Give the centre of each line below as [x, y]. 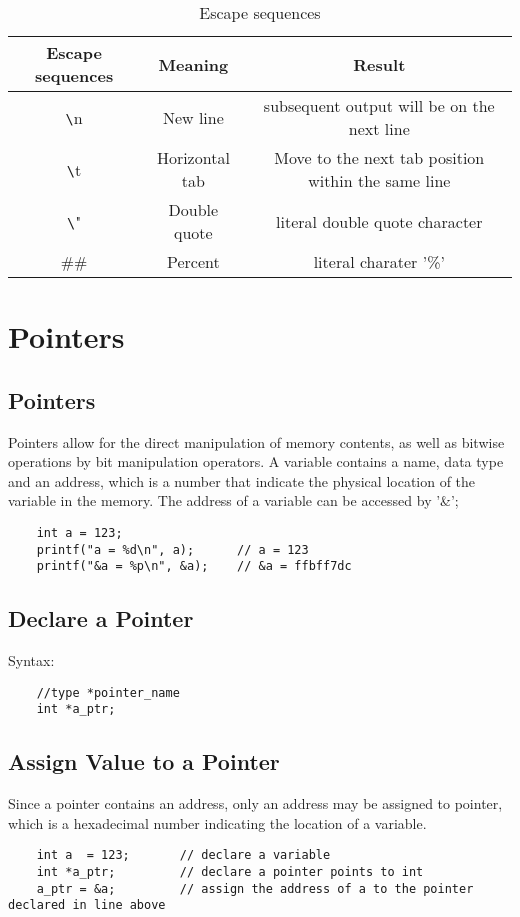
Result [379, 64]
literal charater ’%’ [379, 261]
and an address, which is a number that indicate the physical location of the [242, 480]
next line [379, 128]
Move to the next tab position [379, 157]
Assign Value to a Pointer [144, 761]
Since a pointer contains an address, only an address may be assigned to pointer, [255, 803]
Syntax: [31, 660]
